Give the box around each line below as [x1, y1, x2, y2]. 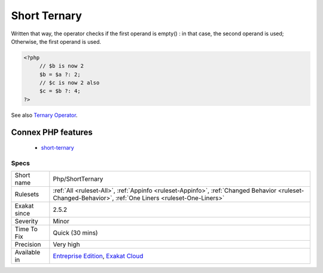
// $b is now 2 [39, 63, 84, 69]
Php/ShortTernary [53, 175, 103, 183]
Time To [14, 225, 38, 233]
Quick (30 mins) [53, 229, 98, 237]
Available [14, 248, 41, 257]
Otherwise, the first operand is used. [11, 38, 102, 45]
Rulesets [14, 190, 39, 199]
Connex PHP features [11, 127, 93, 137]
